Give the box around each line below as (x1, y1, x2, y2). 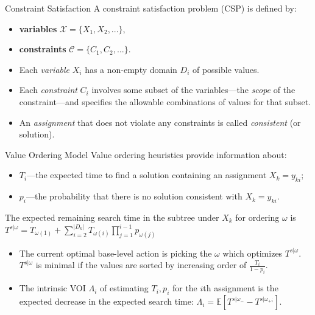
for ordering (235, 210, 280, 223)
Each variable (19, 63, 70, 75)
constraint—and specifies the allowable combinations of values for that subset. (19, 95, 311, 108)
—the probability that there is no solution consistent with (26, 190, 242, 202)
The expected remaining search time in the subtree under (5, 210, 219, 223)
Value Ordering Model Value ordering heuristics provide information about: (5, 148, 287, 161)
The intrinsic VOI (19, 282, 86, 294)
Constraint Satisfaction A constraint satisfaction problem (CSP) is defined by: (5, 2, 297, 14)
